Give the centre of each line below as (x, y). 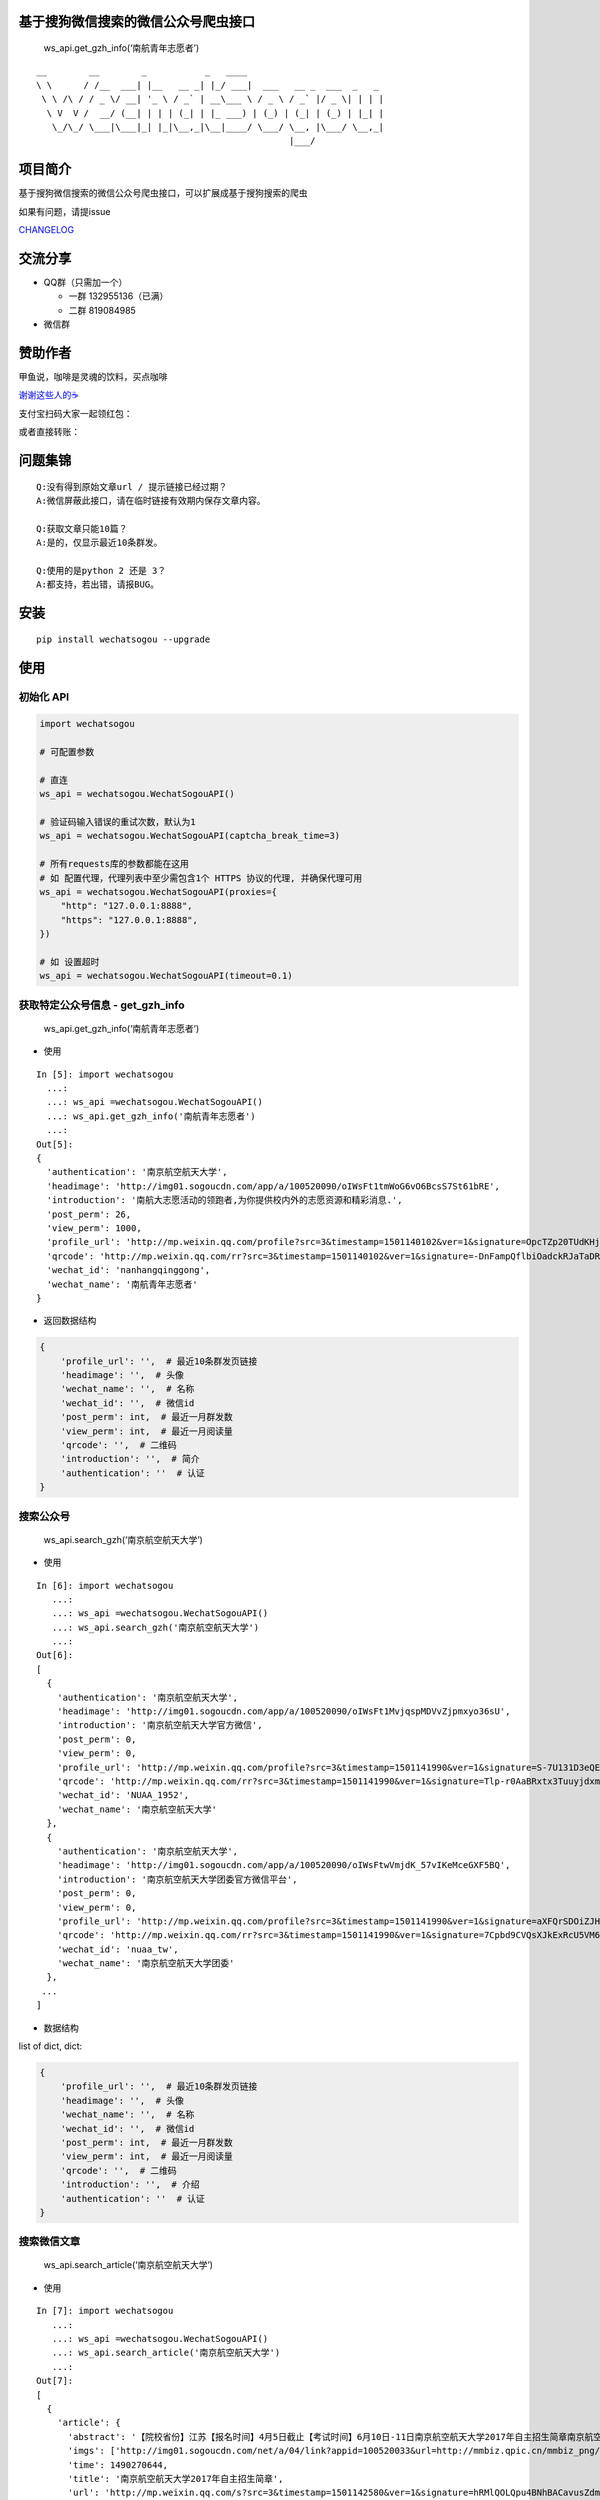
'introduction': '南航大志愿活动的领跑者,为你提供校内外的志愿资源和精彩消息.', (224, 1200)
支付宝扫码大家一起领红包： (75, 413)
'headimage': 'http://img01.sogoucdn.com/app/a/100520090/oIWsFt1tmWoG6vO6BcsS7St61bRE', (273, 1186)
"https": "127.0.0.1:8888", (129, 919)
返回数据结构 (70, 1321)
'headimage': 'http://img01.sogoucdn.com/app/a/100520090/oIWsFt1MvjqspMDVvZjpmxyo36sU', (283, 1711)
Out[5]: (55, 1144)
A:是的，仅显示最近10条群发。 (99, 543)
